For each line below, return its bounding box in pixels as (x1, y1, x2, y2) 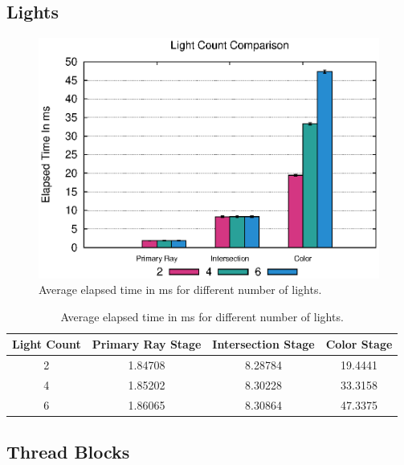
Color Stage (325, 336, 393, 353)
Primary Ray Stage (92, 336, 202, 353)
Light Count (12, 336, 81, 353)
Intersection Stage (212, 336, 315, 353)
